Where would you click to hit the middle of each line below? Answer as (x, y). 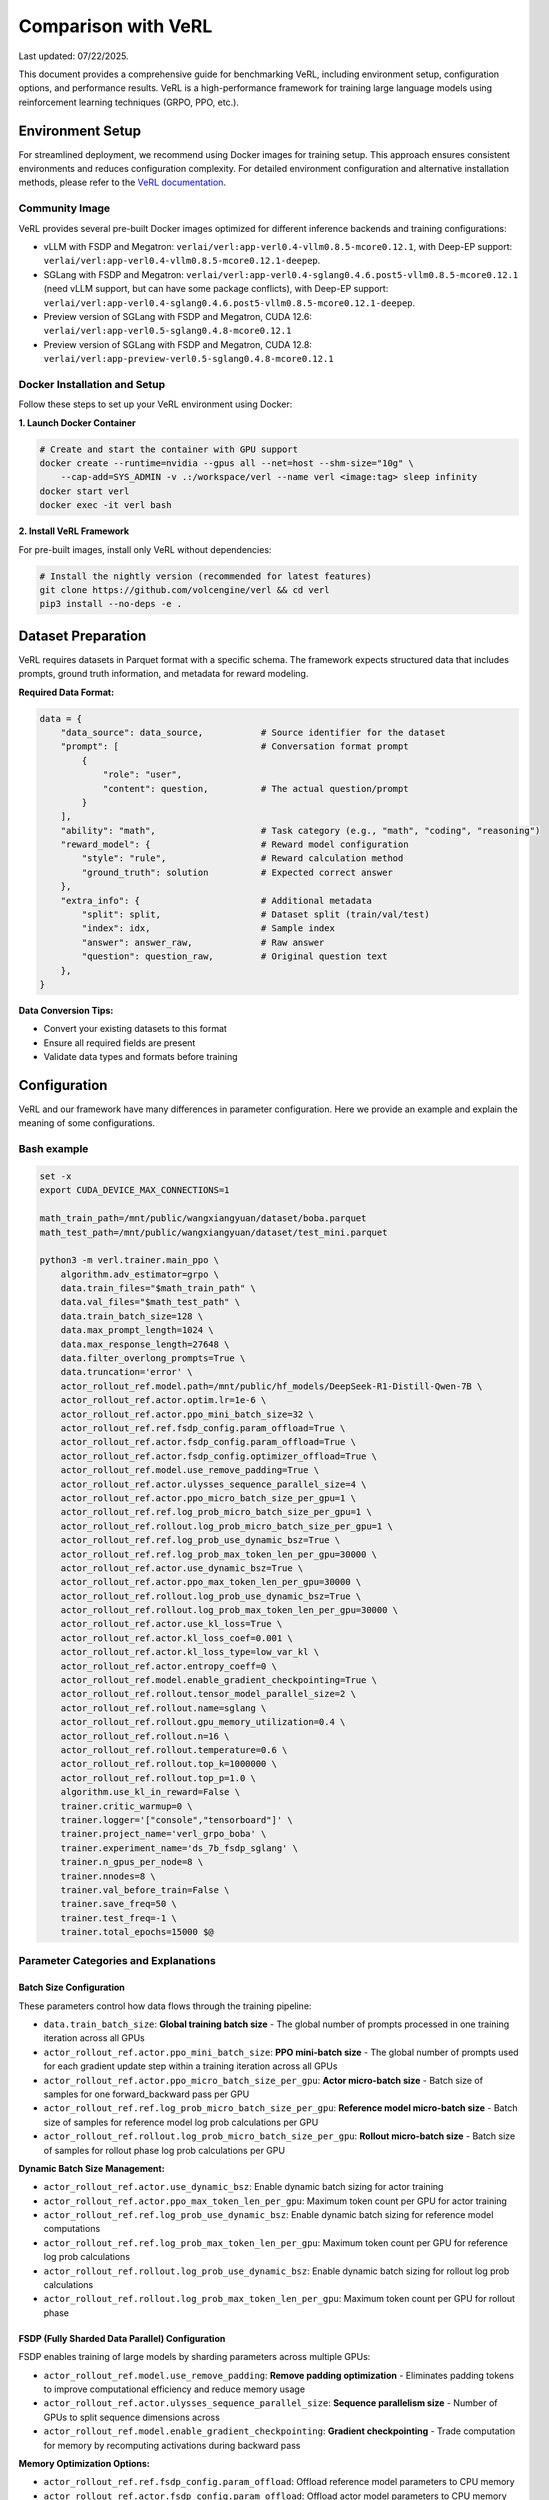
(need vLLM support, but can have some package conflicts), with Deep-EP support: (216, 289)
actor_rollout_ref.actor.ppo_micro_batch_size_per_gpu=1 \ (208, 1498)
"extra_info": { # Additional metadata (216, 900)
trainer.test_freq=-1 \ (118, 1918)
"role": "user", (142, 774)
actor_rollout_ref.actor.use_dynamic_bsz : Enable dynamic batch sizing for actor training (243, 2187)
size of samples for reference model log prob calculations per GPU (181, 2122)
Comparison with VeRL (115, 26)
